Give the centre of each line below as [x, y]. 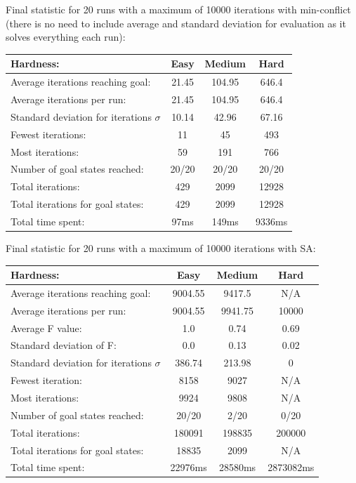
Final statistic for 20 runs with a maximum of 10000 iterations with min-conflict [178, 9]
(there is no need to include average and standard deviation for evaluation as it [176, 23]
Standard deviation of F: [64, 345]
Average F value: [46, 327]
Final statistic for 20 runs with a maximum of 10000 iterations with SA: [161, 247]
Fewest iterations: [48, 134]
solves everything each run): [66, 37]
